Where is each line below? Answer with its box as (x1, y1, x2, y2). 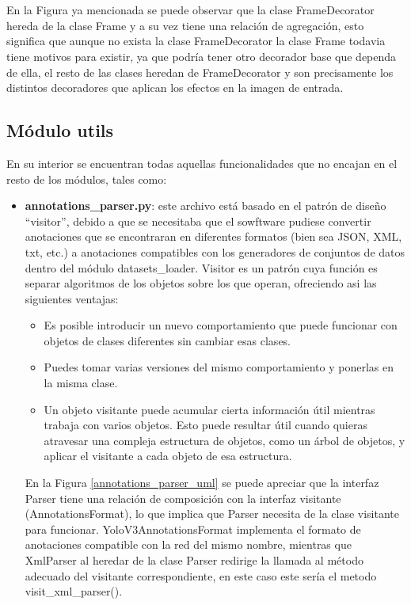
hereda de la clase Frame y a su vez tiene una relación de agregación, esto (6, 17, 364, 33)
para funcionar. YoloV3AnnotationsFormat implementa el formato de (25, 520, 361, 537)
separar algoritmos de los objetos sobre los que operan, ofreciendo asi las (25, 275, 377, 291)
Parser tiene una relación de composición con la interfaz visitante (25, 489, 341, 506)
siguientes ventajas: (25, 290, 119, 306)
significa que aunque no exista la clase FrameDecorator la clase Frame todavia (6, 32, 386, 49)
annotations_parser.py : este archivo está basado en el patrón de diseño (25, 197, 386, 214)
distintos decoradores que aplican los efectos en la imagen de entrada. (6, 79, 344, 96)
